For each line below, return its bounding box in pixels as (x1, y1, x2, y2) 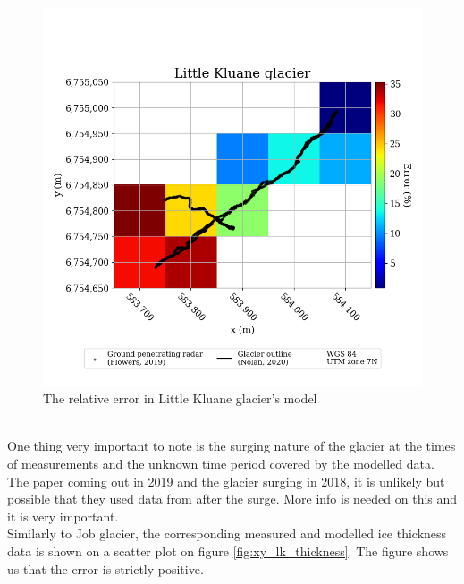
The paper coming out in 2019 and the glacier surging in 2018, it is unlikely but (7, 471, 445, 490)
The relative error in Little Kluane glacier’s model (43, 389, 317, 408)
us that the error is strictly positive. (7, 559, 204, 578)
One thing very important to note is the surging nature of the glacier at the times (7, 436, 456, 455)
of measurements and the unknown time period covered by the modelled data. (7, 453, 434, 472)
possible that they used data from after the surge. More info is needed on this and (7, 489, 458, 508)
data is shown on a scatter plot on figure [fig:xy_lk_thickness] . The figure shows (7, 541, 449, 560)
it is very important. (7, 506, 119, 525)
